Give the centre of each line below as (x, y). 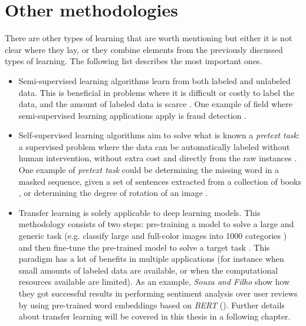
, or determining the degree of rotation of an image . (113, 193)
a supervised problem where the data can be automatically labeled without (154, 146)
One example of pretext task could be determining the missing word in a (149, 170)
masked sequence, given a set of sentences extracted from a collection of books (160, 181)
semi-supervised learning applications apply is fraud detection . (133, 115)
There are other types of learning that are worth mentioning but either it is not (149, 38)
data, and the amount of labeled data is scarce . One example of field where (155, 104)
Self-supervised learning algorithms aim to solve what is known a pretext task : (159, 135)
